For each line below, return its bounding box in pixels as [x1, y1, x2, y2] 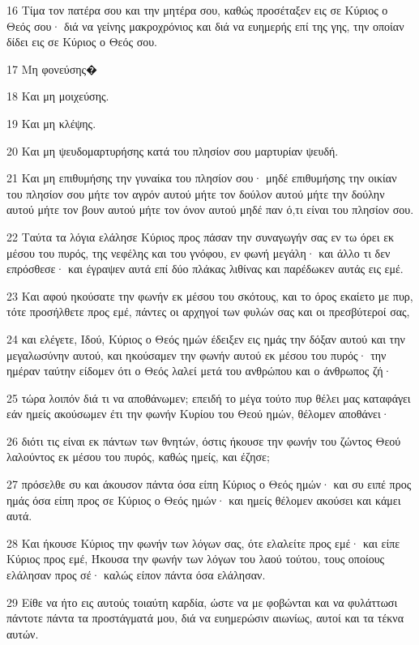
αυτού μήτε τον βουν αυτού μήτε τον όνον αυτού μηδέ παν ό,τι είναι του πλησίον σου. [6, 201, 414, 218]
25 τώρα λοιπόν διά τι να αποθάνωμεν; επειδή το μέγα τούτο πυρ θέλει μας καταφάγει [6, 389, 411, 406]
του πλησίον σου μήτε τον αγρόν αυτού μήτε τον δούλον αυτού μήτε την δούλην [6, 185, 385, 202]
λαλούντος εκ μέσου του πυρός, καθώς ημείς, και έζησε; [6, 448, 270, 465]
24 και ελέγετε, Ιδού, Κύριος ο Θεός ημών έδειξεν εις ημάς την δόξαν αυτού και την [6, 330, 405, 347]
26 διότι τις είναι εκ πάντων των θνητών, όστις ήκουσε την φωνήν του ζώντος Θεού [6, 432, 401, 449]
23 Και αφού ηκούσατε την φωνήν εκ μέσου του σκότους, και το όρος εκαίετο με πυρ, [6, 287, 413, 304]
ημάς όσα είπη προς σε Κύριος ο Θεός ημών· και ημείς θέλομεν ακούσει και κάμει [6, 491, 401, 508]
